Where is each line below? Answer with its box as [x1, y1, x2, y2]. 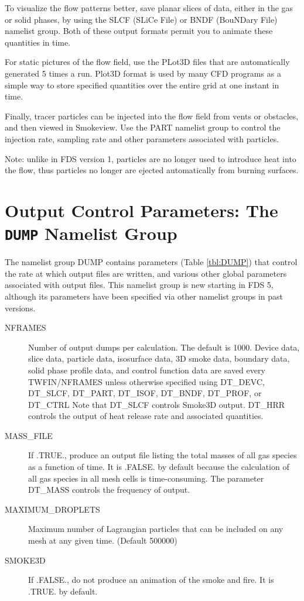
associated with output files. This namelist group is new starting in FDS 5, [5, 279, 274, 291]
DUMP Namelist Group [5, 221, 177, 245]
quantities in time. [5, 36, 71, 48]
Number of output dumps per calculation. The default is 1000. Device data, [28, 341, 300, 353]
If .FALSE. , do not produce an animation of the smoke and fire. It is [28, 573, 274, 586]
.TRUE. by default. [28, 585, 98, 597]
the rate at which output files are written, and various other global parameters [5, 267, 287, 279]
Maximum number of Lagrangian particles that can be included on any [28, 523, 283, 535]
